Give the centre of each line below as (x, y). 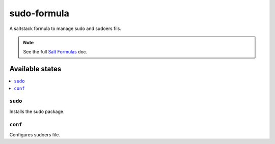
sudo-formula (39, 13)
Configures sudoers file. (35, 134)
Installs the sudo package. (37, 111)
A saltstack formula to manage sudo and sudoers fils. (65, 28)
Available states (35, 69)
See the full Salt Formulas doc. (55, 52)
